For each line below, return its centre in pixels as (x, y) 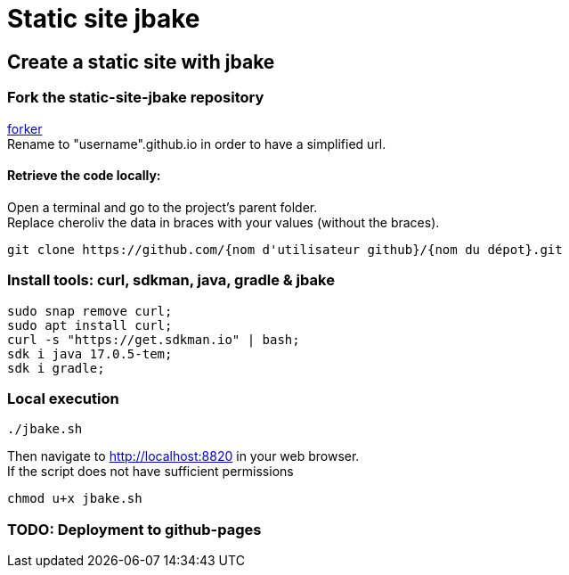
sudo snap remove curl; (90, 311)
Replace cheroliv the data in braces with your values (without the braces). (224, 222)
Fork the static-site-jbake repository (136, 98)
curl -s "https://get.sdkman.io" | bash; (154, 339)
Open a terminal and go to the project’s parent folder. (163, 207)
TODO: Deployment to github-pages (134, 529)
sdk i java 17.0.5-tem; (90, 353)
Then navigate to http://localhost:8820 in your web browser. (183, 456)
